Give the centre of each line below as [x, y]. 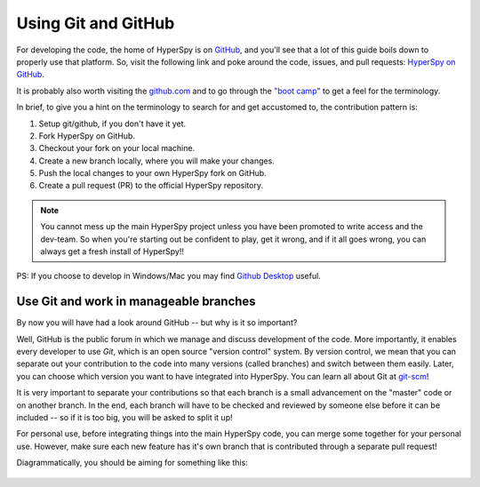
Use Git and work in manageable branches [136, 302]
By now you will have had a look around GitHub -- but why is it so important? [157, 323]
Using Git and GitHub [96, 23]
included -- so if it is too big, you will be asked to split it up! [124, 418]
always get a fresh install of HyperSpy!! [112, 251]
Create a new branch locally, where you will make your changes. [156, 161]
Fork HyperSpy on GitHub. [87, 136]
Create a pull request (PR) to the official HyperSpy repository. [151, 186]
